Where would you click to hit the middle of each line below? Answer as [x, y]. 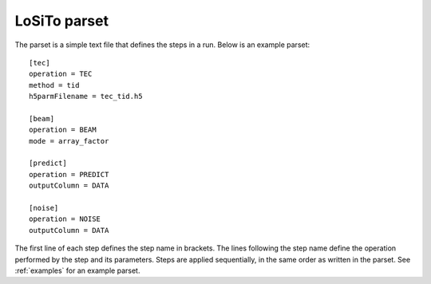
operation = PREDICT [69, 174]
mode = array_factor [69, 141]
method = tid [54, 85]
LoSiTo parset [62, 21]
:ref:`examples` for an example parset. [77, 270]
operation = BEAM [63, 130]
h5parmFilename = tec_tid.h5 [86, 97]
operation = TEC [61, 74]
